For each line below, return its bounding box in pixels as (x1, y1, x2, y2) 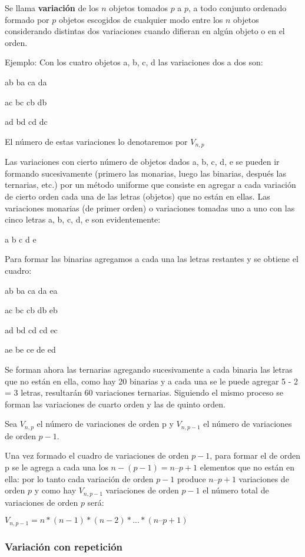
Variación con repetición (5, 539, 123, 553)
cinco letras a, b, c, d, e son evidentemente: (5, 213, 161, 226)
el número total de (203, 484, 269, 496)
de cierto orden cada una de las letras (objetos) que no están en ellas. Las (5, 190, 270, 202)
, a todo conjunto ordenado (188, 2, 287, 14)
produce (177, 472, 206, 485)
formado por (5, 13, 49, 25)
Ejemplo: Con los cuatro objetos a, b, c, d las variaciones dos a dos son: (5, 56, 263, 68)
